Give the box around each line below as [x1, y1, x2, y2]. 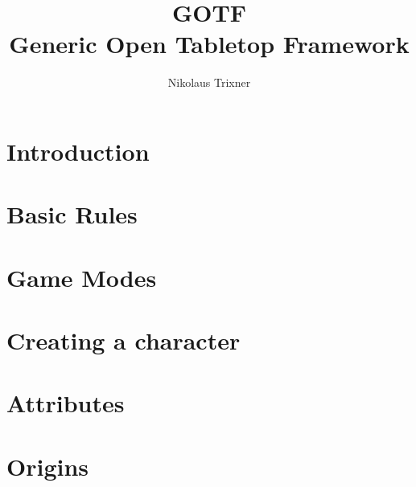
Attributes [6, 387, 125, 419]
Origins [6, 449, 89, 482]
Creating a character [6, 324, 241, 357]
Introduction [6, 134, 150, 167]
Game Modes [6, 260, 157, 293]
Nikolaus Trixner [167, 74, 251, 91]
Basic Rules [6, 198, 138, 231]
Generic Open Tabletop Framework [9, 27, 410, 60]
